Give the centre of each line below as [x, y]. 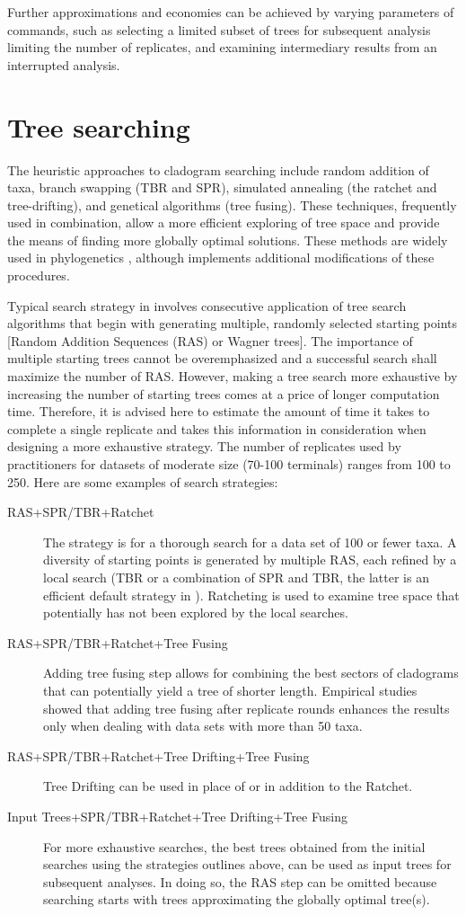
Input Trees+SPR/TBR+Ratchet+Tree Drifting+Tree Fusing [177, 816]
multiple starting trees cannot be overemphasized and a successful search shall [222, 358]
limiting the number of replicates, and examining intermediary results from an [222, 47]
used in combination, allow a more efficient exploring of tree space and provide [224, 222]
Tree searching [99, 126]
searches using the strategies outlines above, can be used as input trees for [247, 864]
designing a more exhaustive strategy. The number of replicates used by [204, 446]
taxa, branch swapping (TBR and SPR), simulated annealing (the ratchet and [222, 187]
